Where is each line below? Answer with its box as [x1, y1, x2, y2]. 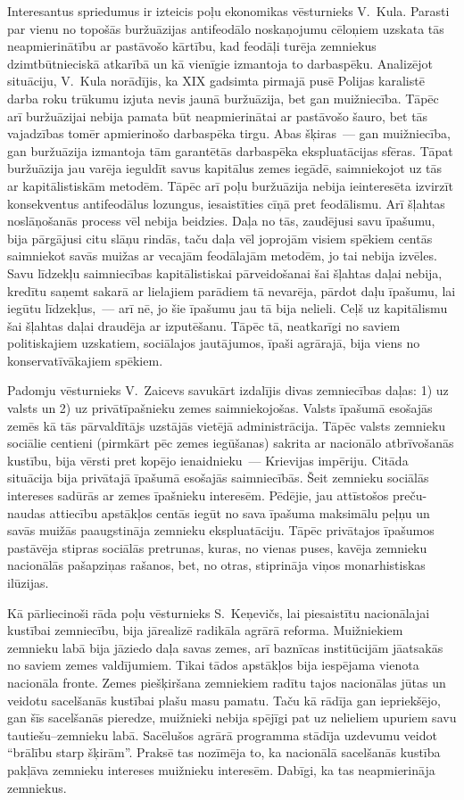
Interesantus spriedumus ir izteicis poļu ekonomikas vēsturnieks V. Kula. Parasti [7, 2, 450, 20]
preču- [392, 486, 427, 505]
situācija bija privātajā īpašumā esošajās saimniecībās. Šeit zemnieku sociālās [7, 468, 429, 487]
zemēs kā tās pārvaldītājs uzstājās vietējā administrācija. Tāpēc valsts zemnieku [7, 416, 446, 434]
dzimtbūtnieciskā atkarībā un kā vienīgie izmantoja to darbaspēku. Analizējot [7, 54, 434, 72]
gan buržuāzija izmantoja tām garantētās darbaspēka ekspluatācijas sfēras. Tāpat [7, 141, 453, 160]
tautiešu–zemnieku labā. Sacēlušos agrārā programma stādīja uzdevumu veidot [7, 725, 437, 744]
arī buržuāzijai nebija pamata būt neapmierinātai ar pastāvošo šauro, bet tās [7, 106, 428, 125]
